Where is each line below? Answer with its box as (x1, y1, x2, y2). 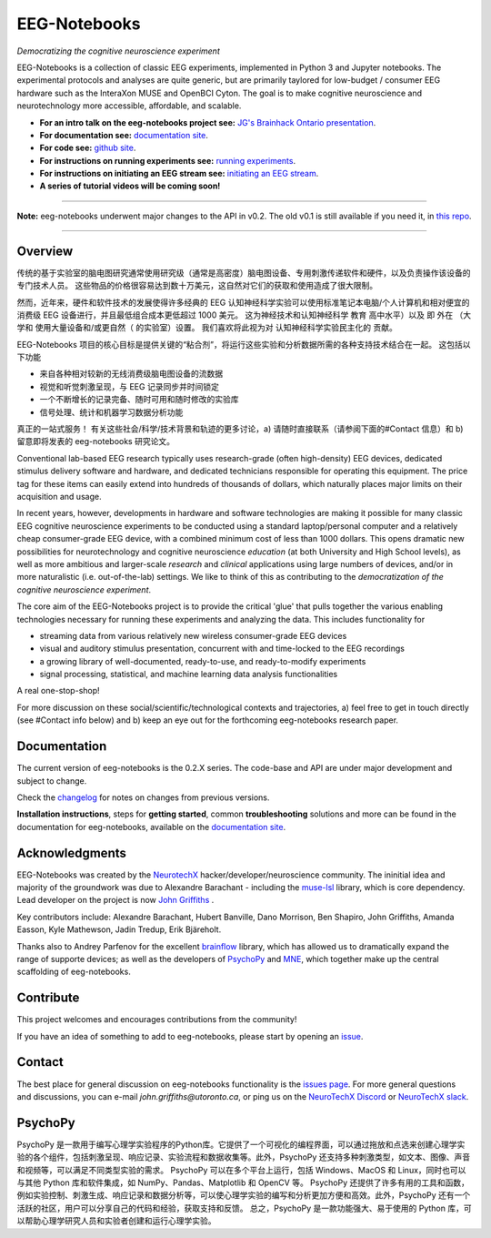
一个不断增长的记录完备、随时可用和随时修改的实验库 (39, 394, 239, 405)
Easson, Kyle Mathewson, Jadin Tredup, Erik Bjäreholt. (16, 924, 222, 935)
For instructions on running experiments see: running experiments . (39, 155, 296, 166)
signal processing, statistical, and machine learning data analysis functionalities (39, 669, 338, 680)
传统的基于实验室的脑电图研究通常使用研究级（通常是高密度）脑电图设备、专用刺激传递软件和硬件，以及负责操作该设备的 (16, 267, 471, 278)
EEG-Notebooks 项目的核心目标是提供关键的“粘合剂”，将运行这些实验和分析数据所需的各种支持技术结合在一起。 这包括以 (16, 339, 471, 350)
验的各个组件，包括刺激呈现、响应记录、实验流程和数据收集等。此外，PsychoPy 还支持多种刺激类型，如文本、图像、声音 (16, 1152, 471, 1162)
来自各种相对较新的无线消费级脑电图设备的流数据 (39, 369, 223, 380)
